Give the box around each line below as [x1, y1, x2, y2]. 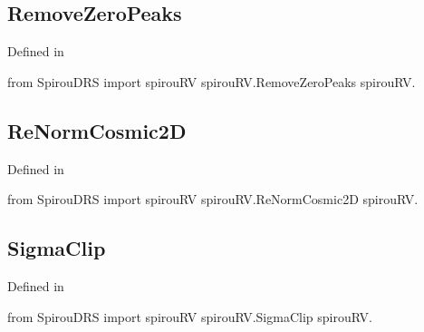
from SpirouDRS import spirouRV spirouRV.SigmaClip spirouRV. [7, 307, 372, 326]
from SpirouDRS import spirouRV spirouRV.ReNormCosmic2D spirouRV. [7, 190, 419, 209]
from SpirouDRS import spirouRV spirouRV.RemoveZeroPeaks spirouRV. [7, 72, 416, 91]
